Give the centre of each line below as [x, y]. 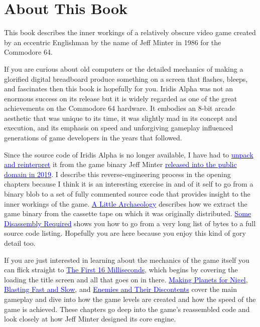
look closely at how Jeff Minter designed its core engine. [90, 319]
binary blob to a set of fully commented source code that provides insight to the [127, 194]
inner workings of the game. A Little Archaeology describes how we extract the [126, 203]
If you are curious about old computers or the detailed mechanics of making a [124, 68]
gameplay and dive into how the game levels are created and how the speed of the [130, 299]
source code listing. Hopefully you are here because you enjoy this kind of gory [125, 233]
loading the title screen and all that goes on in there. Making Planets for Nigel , [126, 279]
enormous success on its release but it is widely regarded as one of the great [121, 98]
